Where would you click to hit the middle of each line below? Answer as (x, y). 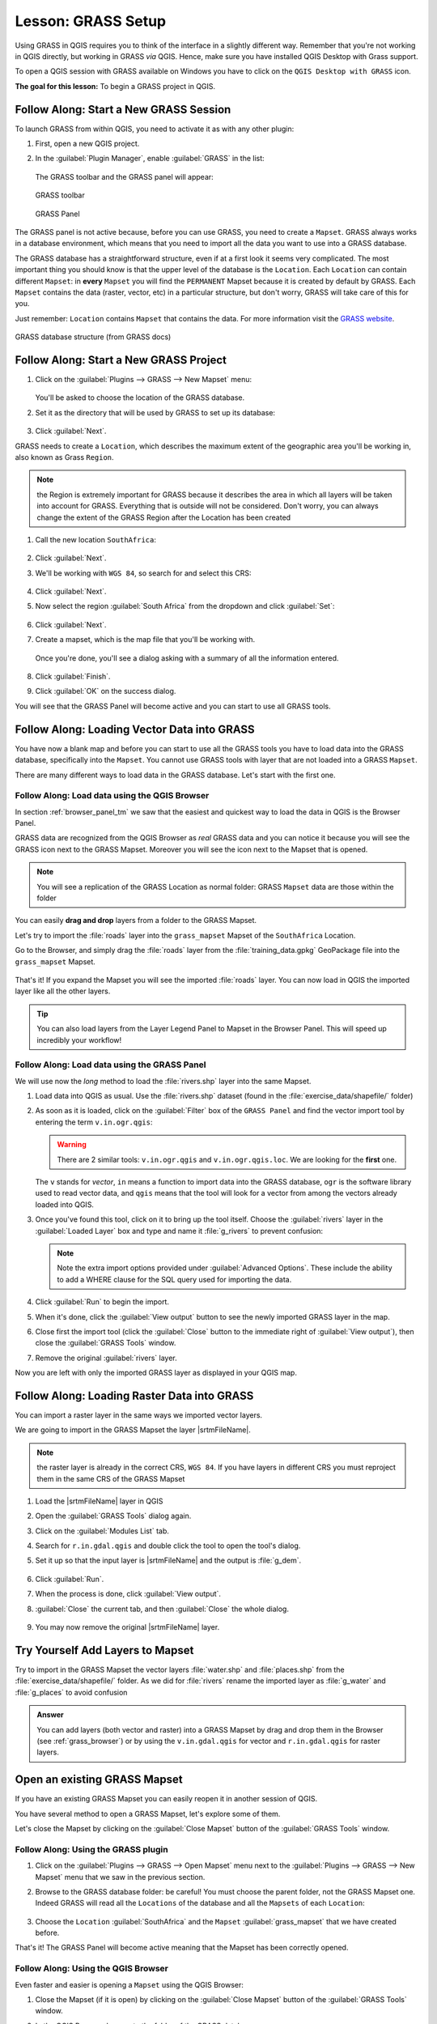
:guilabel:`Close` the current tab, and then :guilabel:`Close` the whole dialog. (162, 1609)
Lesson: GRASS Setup (90, 21)
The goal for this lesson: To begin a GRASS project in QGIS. (115, 86)
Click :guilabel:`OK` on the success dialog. (106, 691)
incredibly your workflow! (79, 1040)
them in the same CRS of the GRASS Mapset (111, 1478)
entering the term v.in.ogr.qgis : (94, 1122)
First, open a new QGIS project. (87, 144)
